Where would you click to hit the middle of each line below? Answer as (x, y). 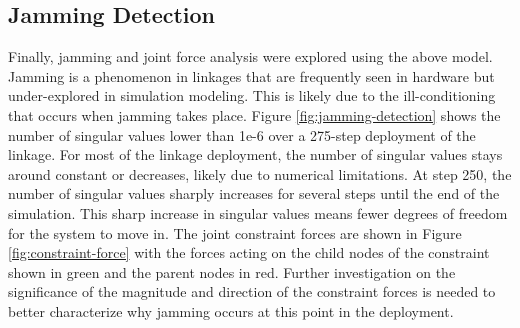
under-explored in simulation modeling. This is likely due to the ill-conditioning (252, 95)
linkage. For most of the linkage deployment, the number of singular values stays (255, 154)
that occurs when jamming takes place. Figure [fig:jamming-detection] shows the (254, 114)
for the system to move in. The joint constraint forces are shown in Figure (235, 232)
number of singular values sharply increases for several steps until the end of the (254, 193)
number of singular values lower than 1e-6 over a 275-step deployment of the (242, 134)
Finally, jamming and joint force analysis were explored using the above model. (250, 56)
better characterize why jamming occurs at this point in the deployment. (231, 310)
